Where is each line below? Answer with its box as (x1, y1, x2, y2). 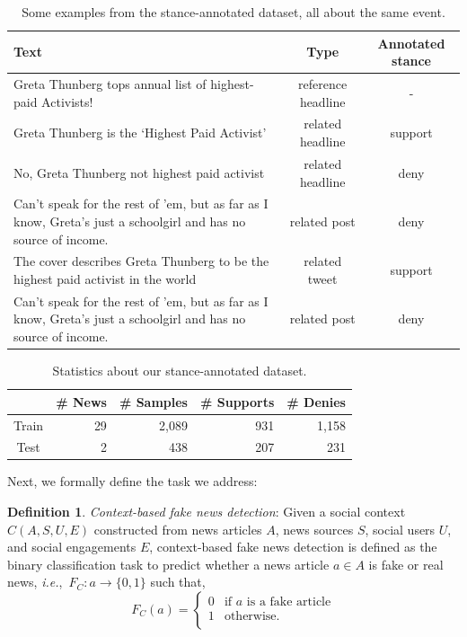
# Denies (286, 392, 346, 411)
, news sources (275, 519, 354, 538)
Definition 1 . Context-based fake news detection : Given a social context (7, 502, 406, 521)
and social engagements (7, 537, 137, 556)
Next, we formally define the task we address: (7, 472, 258, 491)
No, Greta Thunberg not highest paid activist (13, 163, 265, 181)
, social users (365, 519, 436, 538)
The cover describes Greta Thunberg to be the (13, 252, 269, 270)
